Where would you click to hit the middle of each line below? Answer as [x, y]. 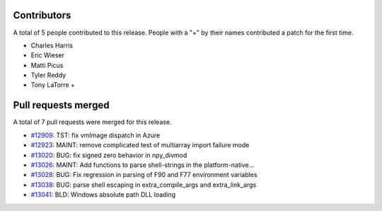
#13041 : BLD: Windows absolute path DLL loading [103, 195]
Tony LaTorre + [53, 85]
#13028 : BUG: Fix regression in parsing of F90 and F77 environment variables [144, 175]
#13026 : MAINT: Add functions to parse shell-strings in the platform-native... [143, 165]
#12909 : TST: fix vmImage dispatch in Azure [95, 135]
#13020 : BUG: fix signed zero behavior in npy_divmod [109, 155]
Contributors [42, 15]
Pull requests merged [61, 105]
